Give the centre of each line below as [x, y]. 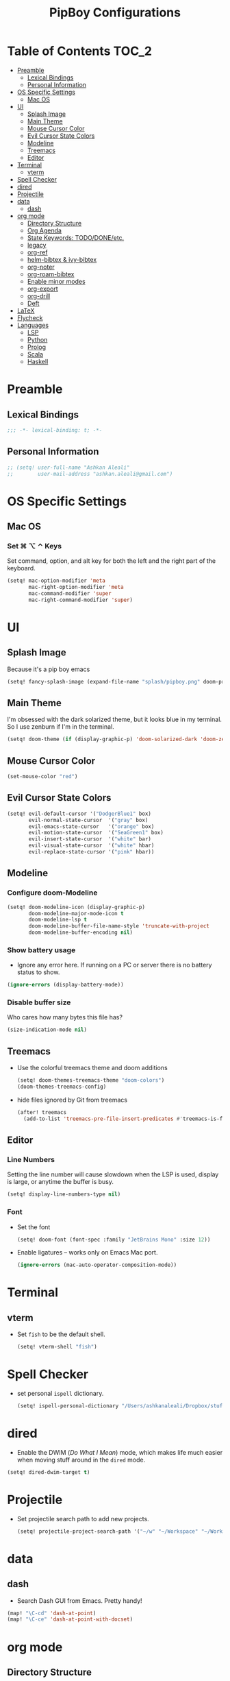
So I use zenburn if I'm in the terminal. [61, 727]
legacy [37, 245]
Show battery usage [41, 950]
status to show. [38, 972]
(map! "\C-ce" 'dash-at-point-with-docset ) [70, 1619]
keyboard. [21, 568]
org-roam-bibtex [51, 274]
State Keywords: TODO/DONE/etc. [76, 237]
